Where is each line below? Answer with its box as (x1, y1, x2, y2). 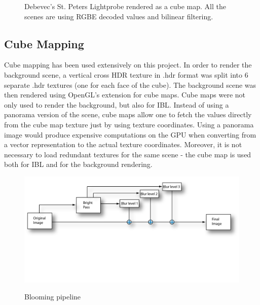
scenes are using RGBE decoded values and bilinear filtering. (24, 11, 213, 21)
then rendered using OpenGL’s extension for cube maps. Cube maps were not (4, 89, 246, 100)
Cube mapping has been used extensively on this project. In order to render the (4, 59, 252, 70)
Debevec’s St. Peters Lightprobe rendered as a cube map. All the (24, 1, 227, 11)
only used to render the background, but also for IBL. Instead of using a (4, 99, 229, 110)
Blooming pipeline (24, 291, 81, 302)
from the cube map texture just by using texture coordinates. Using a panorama (4, 119, 254, 129)
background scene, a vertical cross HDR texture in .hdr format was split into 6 (4, 69, 248, 80)
